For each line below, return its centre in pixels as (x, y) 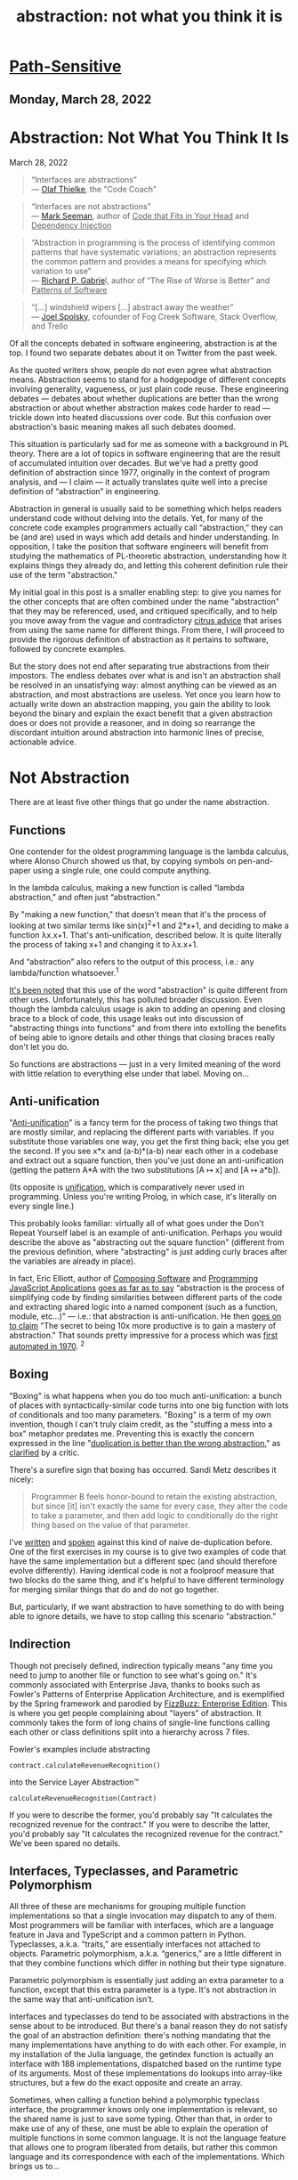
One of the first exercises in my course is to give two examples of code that (148, 1551)
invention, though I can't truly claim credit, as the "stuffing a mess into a (141, 1424)
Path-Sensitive (65, 66)
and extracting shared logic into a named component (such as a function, (144, 1307)
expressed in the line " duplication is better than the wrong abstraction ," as (145, 1443)
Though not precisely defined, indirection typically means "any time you (141, 1665)
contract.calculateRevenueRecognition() (85, 1765)
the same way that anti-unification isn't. (82, 1999)
